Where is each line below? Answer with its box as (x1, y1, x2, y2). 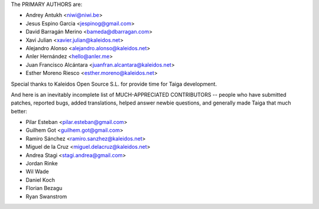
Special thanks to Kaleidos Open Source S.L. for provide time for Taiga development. (11, 80, 217, 87)
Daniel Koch (25, 176, 56, 183)
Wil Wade (25, 168, 50, 175)
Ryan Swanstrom (25, 192, 67, 200)
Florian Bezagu (25, 185, 63, 192)
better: (11, 107, 28, 115)
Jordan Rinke (25, 160, 58, 167)
